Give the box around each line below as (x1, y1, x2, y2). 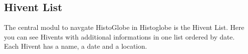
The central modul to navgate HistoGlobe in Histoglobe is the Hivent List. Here (4, 22, 245, 32)
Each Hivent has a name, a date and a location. (4, 41, 147, 51)
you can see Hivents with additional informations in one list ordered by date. (4, 31, 235, 41)
